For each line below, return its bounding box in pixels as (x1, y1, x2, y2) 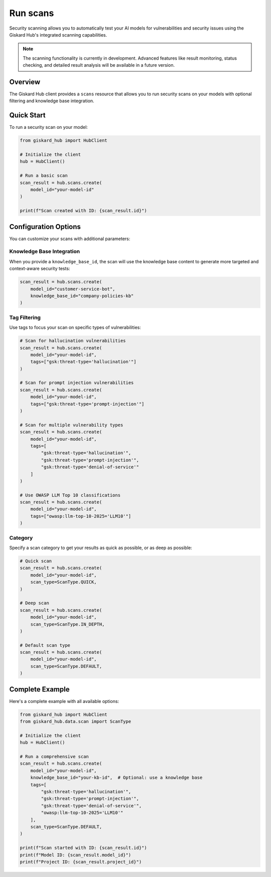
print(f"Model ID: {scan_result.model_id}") (20, 852, 131, 857)
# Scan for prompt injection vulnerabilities (20, 380, 134, 386)
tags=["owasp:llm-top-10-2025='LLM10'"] (30, 513, 131, 519)
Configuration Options (9, 222, 81, 231)
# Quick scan (20, 558, 52, 564)
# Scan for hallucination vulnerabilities (20, 338, 126, 343)
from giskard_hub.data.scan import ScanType (20, 719, 131, 725)
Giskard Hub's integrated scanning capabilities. (9, 32, 107, 38)
